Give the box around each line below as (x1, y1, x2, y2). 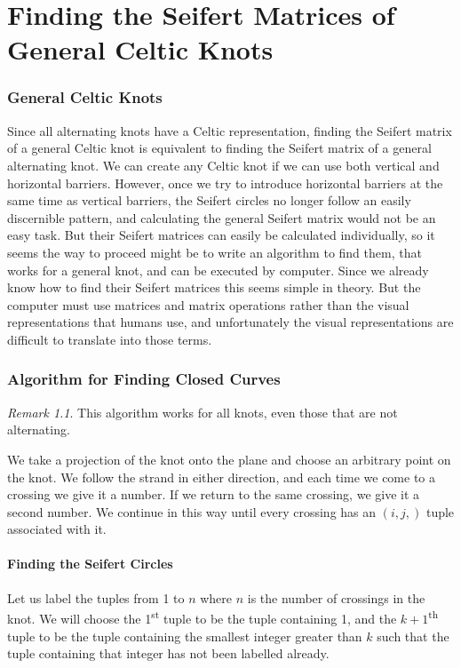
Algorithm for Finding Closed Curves (7, 368, 281, 390)
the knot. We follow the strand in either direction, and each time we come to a (7, 467, 435, 486)
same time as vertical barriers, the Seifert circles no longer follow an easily (7, 191, 411, 210)
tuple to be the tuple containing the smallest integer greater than (7, 626, 362, 645)
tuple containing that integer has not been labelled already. (7, 644, 330, 663)
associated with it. (7, 520, 107, 538)
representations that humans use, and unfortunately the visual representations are (7, 313, 454, 331)
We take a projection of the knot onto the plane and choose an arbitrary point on (7, 449, 451, 468)
